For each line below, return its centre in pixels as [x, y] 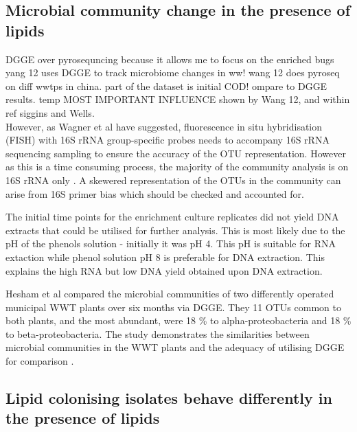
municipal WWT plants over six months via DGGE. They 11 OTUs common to [173, 307]
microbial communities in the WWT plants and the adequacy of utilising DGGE [175, 347]
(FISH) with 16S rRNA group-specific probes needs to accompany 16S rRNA [168, 140]
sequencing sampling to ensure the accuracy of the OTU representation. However [176, 153]
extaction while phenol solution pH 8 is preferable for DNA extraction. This [165, 257]
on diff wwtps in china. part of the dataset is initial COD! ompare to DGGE [166, 86]
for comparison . [40, 361]
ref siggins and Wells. [50, 112]
